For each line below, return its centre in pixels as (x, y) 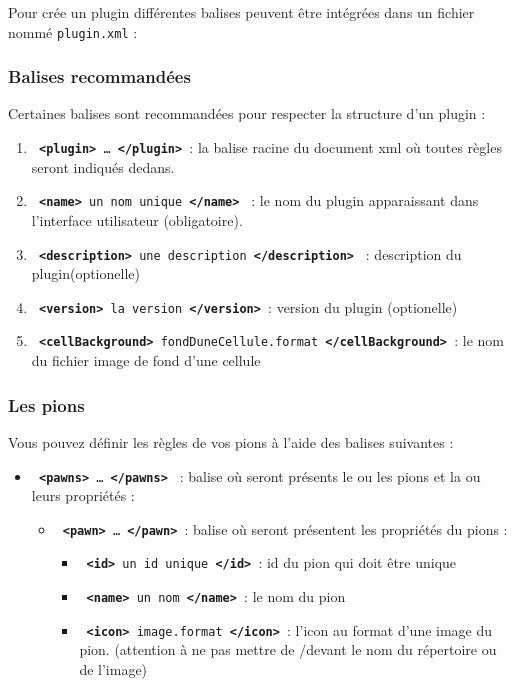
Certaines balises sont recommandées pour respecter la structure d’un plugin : (247, 113)
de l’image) (113, 669)
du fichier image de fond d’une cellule (146, 360)
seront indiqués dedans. (103, 166)
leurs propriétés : (83, 495)
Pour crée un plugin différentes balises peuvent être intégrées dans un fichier (241, 12)
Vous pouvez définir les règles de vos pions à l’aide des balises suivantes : (231, 441)
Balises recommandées (99, 76)
